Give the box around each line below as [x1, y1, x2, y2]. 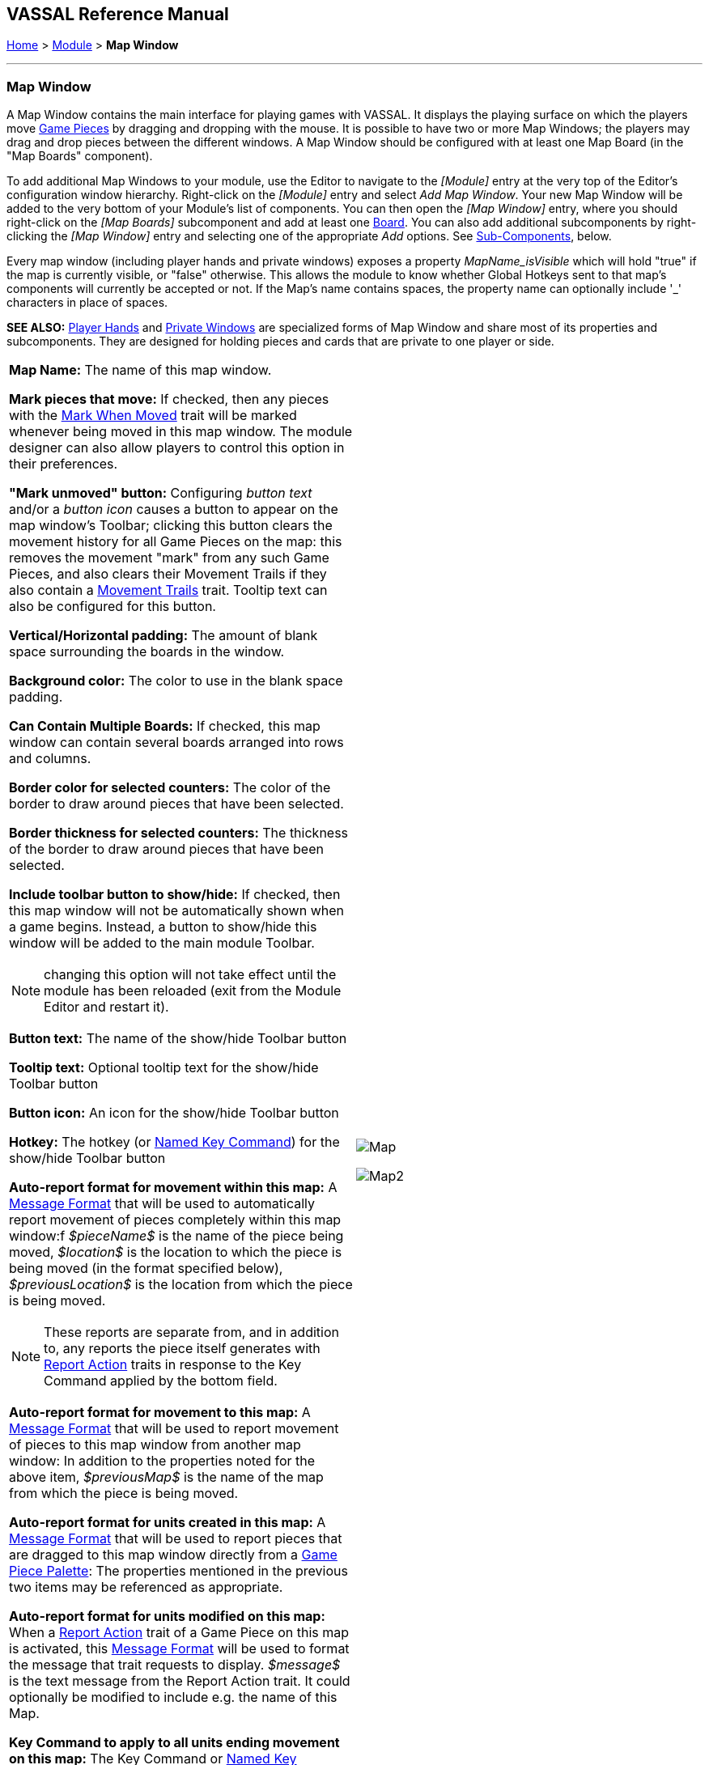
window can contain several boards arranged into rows [9, 734, 344, 751]
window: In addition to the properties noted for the [9, 1453, 316, 1470]
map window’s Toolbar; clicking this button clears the [9, 517, 333, 534]
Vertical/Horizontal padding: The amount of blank [9, 627, 318, 644]
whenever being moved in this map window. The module [9, 423, 353, 440]
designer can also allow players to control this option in [9, 439, 345, 456]
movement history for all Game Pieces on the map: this [9, 533, 342, 550]
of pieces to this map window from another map [9, 1436, 301, 1453]
